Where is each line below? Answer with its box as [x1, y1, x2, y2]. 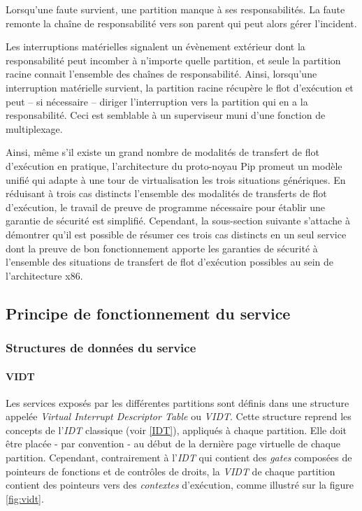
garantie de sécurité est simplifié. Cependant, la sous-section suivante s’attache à [6, 213, 350, 228]
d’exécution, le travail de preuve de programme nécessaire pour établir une [6, 199, 325, 214]
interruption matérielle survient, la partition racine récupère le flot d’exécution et [6, 80, 354, 94]
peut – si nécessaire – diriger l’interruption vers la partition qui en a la [6, 94, 308, 108]
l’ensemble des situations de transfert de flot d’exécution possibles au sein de [6, 254, 333, 269]
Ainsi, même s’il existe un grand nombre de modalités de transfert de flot [6, 145, 319, 159]
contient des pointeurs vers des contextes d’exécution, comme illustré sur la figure [6, 477, 354, 492]
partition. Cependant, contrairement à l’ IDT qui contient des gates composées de [6, 450, 352, 465]
